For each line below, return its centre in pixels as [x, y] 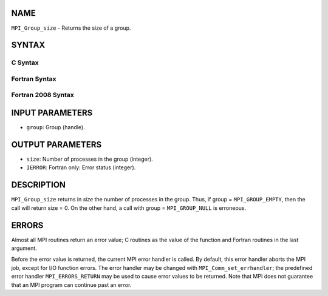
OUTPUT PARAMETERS [56, 145]
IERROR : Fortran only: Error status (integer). [81, 167]
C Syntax [25, 62]
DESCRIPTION [39, 185]
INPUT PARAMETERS [52, 113]
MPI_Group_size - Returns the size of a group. [71, 28]
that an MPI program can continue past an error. [71, 284]
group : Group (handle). [56, 127]
